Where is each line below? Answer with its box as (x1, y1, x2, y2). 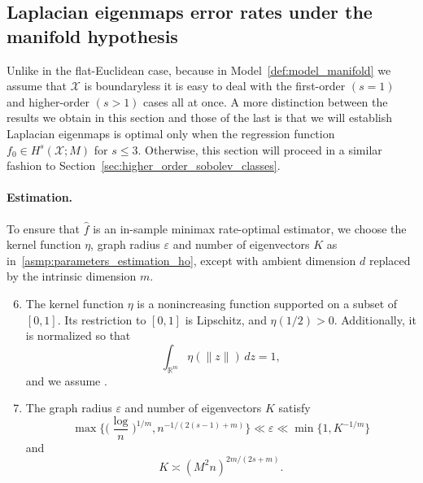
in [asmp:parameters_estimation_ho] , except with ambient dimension (7, 251, 356, 268)
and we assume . (25, 372, 107, 389)
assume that (7, 77, 68, 94)
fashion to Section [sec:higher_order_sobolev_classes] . (7, 157, 281, 174)
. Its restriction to (57, 311, 146, 328)
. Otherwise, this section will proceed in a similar (137, 141, 382, 158)
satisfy (278, 399, 311, 416)
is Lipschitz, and (185, 311, 267, 328)
